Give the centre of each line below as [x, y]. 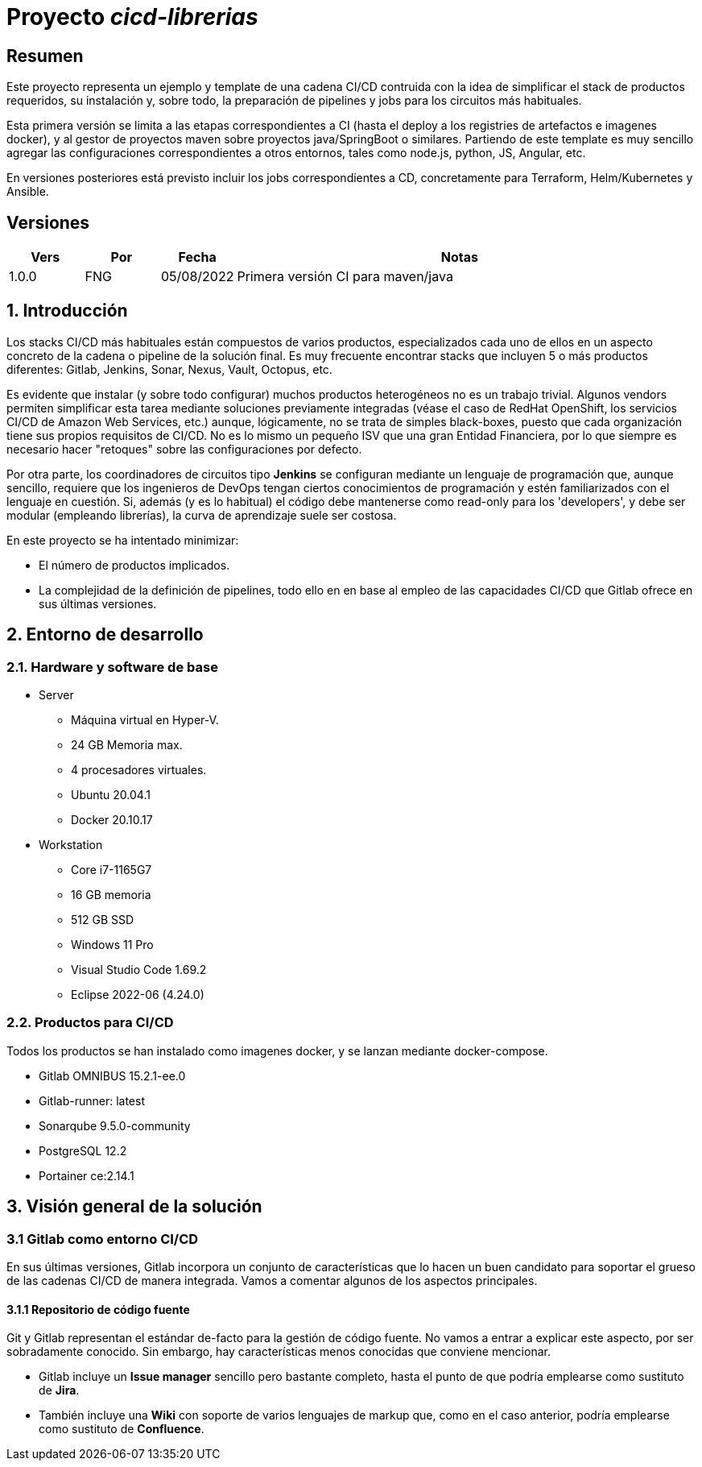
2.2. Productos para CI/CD [90, 1023]
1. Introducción [67, 311]
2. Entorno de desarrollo [105, 635]
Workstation [71, 845]
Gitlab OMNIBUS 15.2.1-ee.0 [112, 1075]
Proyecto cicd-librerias [132, 17]
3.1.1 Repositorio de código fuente [98, 1309]
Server [56, 695]
